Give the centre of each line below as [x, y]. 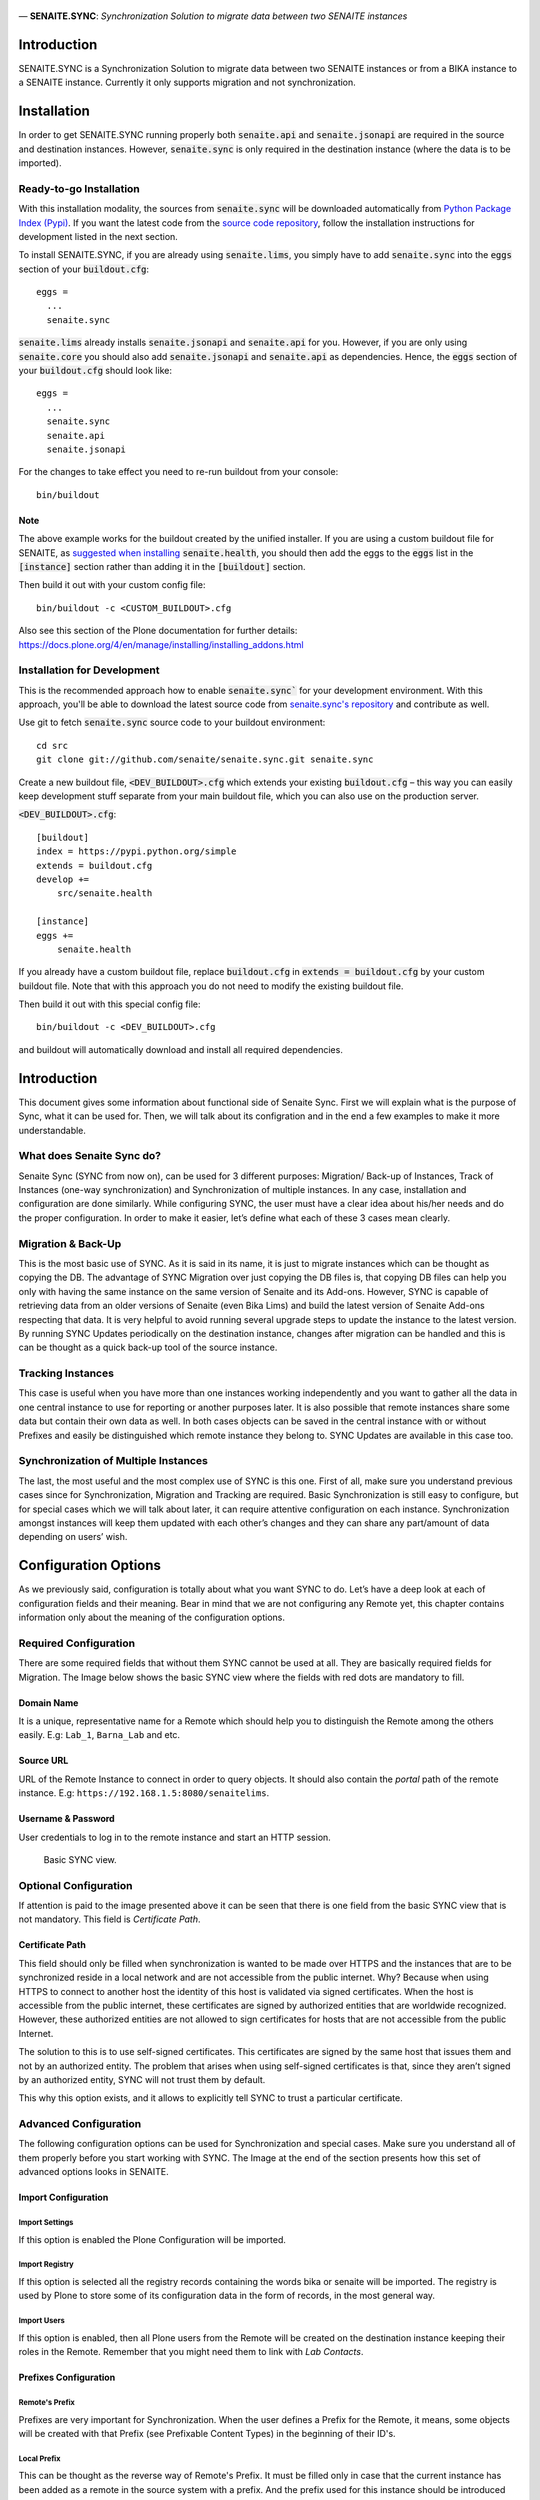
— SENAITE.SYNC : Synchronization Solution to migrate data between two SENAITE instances [213, 16]
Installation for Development [89, 670]
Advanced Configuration [80, 2124]
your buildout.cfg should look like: [95, 371]
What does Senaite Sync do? [90, 1156]
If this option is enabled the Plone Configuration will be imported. [152, 2239]
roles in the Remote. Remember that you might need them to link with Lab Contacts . [191, 2352]
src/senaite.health [104, 893]
